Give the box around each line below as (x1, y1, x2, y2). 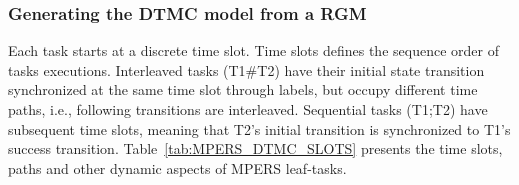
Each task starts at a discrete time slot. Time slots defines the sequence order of (8, 40, 499, 61)
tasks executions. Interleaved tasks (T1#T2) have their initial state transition (8, 59, 485, 80)
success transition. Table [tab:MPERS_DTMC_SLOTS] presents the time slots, (8, 138, 503, 159)
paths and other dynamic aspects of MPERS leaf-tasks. (8, 157, 347, 178)
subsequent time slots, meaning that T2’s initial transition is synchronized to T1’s (8, 118, 511, 139)
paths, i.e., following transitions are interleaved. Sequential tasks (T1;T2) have (8, 99, 488, 119)
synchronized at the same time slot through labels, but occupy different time (8, 79, 478, 100)
